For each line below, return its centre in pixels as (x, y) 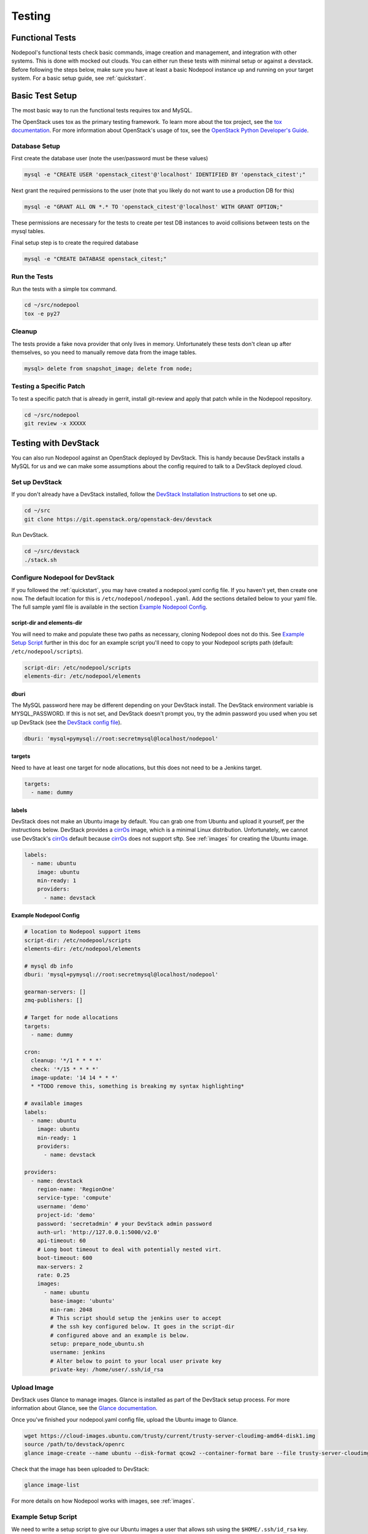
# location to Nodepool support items (82, 932)
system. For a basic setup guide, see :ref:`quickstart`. (79, 78)
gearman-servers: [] (55, 992)
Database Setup (36, 146)
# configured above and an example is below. (120, 1335)
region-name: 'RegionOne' (76, 1189)
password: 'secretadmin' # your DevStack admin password (125, 1224)
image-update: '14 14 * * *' (75, 1077)
